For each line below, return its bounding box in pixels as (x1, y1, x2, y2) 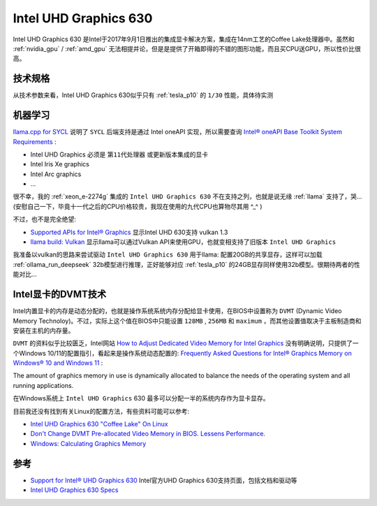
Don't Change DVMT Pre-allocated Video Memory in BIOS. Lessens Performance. (30, 430, 265, 438)
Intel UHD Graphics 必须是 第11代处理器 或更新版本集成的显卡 (30, 150, 209, 159)
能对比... (13, 270, 38, 279)
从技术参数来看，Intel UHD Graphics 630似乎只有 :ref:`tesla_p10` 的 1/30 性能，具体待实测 (13, 91, 274, 99)
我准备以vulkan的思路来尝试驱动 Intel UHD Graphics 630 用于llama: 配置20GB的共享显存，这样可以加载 (13, 250, 323, 259)
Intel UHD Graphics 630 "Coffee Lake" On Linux (30, 420, 168, 428)
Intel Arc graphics (30, 170, 82, 178)
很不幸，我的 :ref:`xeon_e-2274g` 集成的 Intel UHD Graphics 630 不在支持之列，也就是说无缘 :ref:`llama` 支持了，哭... (13, 192, 362, 201)
